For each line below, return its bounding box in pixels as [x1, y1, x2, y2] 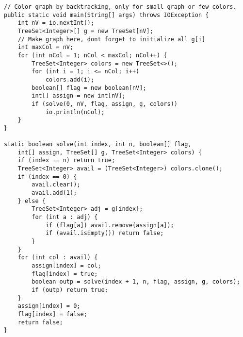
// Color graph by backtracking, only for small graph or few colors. [4, 3, 237, 10]
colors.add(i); [45, 76, 95, 83]
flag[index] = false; [17, 310, 87, 318]
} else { [17, 197, 46, 204]
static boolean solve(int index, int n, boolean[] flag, [4, 141, 192, 148]
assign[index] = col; [32, 262, 101, 269]
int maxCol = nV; [17, 44, 74, 51]
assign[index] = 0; [17, 303, 81, 310]
